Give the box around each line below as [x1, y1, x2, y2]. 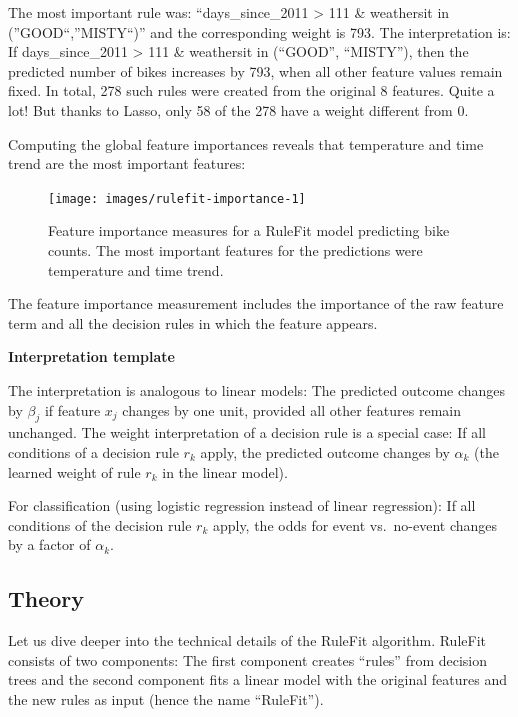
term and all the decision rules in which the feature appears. [8, 312, 378, 333]
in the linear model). [162, 461, 288, 482]
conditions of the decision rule [8, 514, 192, 535]
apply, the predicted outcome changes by [200, 441, 450, 462]
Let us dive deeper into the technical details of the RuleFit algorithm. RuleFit [8, 630, 486, 651]
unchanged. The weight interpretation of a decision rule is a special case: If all [8, 422, 486, 443]
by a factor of [8, 534, 91, 555]
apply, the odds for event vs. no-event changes [212, 514, 498, 535]
